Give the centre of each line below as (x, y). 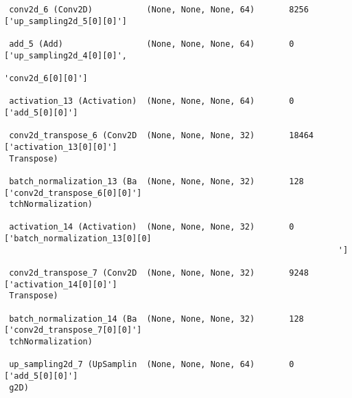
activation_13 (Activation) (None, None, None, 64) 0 (152, 101)
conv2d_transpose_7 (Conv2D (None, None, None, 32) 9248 (159, 273)
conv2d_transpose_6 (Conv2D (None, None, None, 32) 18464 (162, 136)
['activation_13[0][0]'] (61, 147)
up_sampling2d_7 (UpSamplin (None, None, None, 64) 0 (152, 365)
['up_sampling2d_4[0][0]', (66, 55)
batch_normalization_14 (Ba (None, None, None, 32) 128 (156, 319)
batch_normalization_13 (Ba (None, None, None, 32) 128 (156, 181)
